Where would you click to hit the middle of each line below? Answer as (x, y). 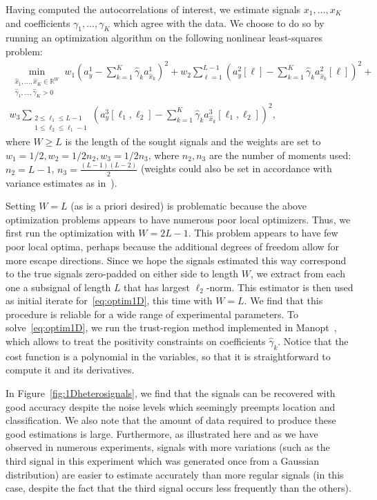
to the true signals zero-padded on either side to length (122, 274)
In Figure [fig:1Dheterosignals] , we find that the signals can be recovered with (171, 393)
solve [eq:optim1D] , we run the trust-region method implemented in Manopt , (171, 327)
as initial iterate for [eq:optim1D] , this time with (109, 300)
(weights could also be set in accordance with (236, 168)
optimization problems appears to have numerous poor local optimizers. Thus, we (178, 219)
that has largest (157, 287)
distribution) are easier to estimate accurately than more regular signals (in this (175, 474)
